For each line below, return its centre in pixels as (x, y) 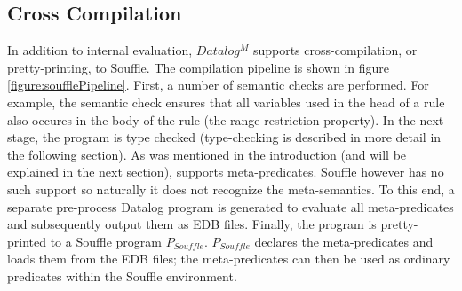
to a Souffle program (106, 241)
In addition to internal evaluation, (100, 50)
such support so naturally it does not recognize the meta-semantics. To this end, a (231, 189)
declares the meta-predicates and (344, 241)
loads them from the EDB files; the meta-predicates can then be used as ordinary (229, 259)
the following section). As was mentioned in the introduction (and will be (207, 154)
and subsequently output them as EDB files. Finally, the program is (192, 224)
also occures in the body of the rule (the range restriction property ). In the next (226, 119)
